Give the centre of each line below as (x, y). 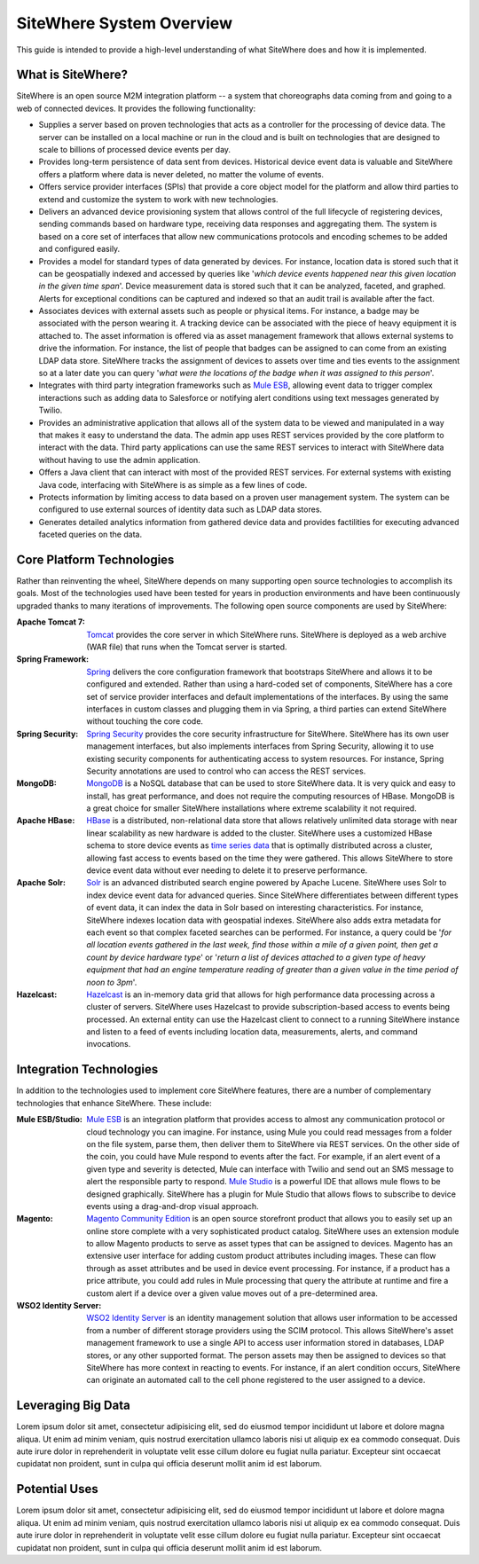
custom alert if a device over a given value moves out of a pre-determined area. (232, 1293)
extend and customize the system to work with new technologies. (158, 199)
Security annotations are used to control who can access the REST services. (226, 771)
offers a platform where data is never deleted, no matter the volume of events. (181, 174)
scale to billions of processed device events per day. (134, 150)
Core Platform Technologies (95, 559)
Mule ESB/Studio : (50, 1120)
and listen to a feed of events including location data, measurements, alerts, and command (252, 1032)
